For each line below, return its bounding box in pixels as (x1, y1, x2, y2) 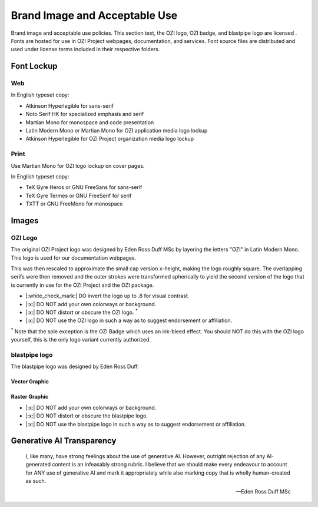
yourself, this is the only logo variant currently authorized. (11, 336, 151, 343)
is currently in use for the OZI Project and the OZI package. (11, 281, 154, 289)
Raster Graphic (11, 393, 49, 400)
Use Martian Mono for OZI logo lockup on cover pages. (11, 162, 145, 169)
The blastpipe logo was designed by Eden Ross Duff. (11, 363, 140, 370)
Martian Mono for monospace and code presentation (25, 118, 154, 126)
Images (11, 216, 39, 226)
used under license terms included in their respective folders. (11, 46, 160, 53)
